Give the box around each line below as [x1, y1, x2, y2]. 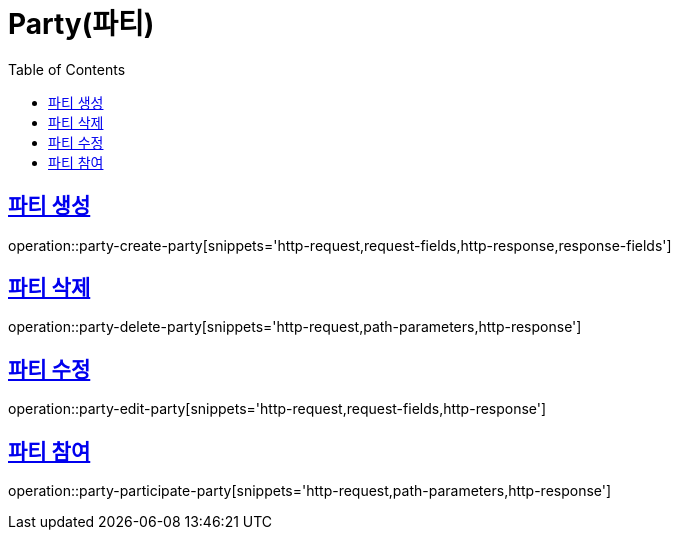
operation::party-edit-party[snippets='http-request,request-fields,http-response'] [8, 400, 547, 418]
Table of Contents [8, 60, 126, 78]
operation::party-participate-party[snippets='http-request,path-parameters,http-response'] [8, 482, 612, 500]
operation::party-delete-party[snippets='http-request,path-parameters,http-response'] [8, 318, 582, 336]
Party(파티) [8, 7, 155, 41]
